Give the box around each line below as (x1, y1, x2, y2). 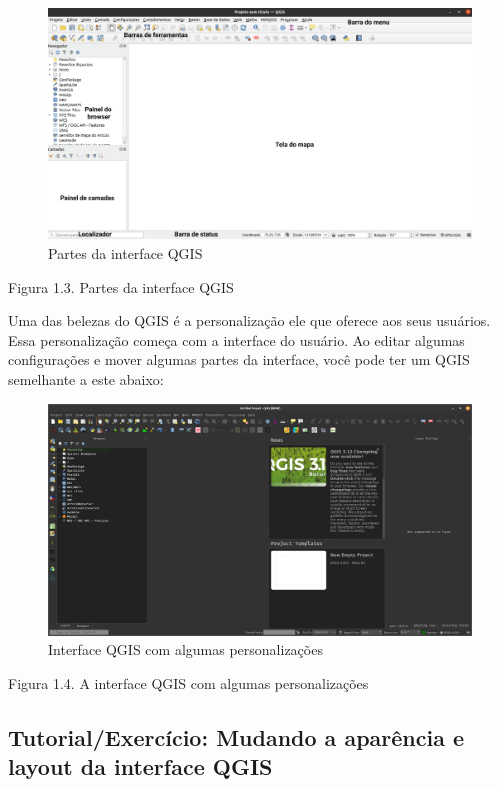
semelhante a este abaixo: (8, 369, 164, 390)
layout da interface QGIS (8, 751, 273, 782)
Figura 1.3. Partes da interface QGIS (8, 276, 234, 297)
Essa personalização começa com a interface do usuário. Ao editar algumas (8, 329, 465, 350)
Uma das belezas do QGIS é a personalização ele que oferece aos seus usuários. (8, 310, 491, 331)
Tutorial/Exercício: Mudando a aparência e (8, 722, 465, 753)
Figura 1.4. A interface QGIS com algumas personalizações (8, 673, 369, 694)
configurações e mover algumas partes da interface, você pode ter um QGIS (8, 349, 470, 370)
